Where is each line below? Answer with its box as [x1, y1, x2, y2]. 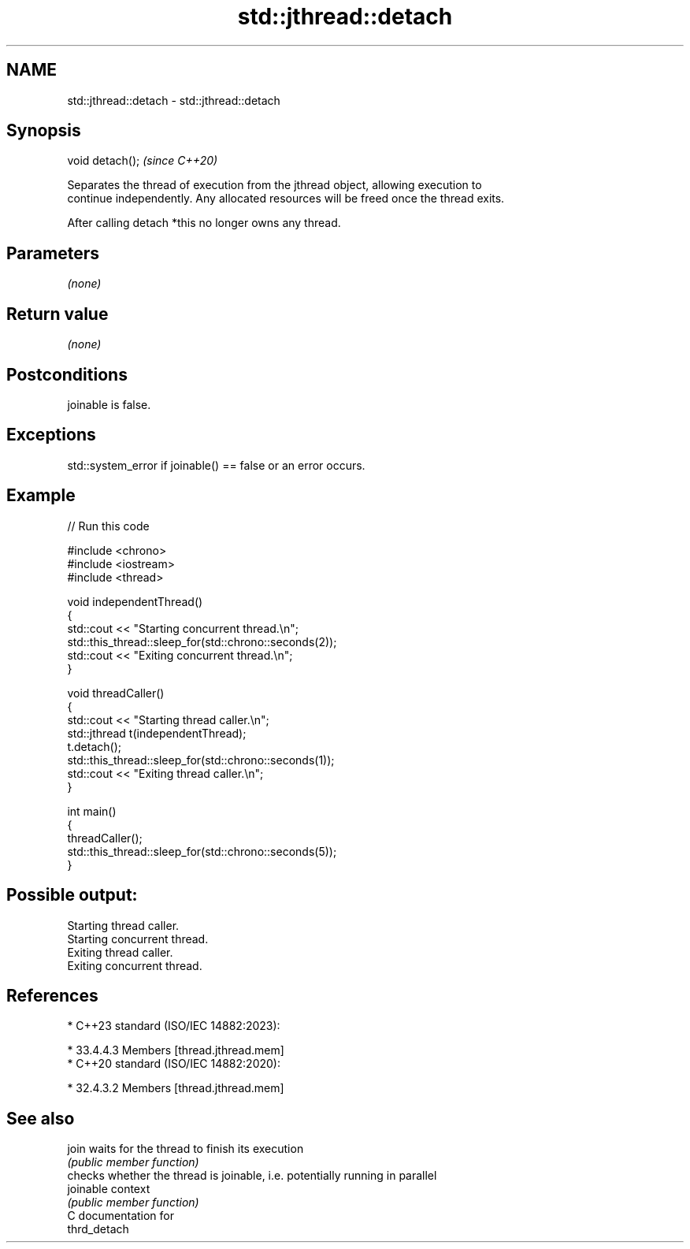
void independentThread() [67, 594, 203, 608]
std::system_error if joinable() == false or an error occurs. [67, 458, 365, 472]
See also [6, 1108, 75, 1128]
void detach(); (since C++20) [67, 154, 218, 168]
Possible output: [6, 885, 138, 905]
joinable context [67, 1182, 150, 1196]
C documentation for [67, 1209, 175, 1223]
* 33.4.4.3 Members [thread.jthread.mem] [67, 1043, 284, 1058]
